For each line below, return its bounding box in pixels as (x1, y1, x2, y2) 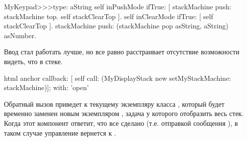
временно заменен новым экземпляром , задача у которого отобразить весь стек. (4, 108, 244, 118)
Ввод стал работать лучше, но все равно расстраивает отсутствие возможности (4, 47, 240, 57)
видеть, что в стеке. (4, 56, 63, 66)
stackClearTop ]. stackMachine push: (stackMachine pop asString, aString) (4, 21, 228, 31)
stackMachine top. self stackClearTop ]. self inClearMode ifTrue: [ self (4, 11, 213, 21)
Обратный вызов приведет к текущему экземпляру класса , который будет (4, 98, 224, 109)
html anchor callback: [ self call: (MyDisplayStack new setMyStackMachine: (4, 72, 231, 83)
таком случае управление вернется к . (4, 127, 116, 138)
